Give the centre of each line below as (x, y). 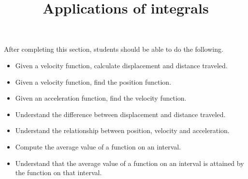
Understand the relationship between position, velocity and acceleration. (122, 130)
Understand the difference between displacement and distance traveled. (120, 114)
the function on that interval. (58, 172)
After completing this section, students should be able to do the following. (114, 49)
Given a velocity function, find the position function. (93, 82)
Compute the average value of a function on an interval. (98, 146)
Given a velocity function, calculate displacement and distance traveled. (121, 65)
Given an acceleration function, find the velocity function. (101, 98)
